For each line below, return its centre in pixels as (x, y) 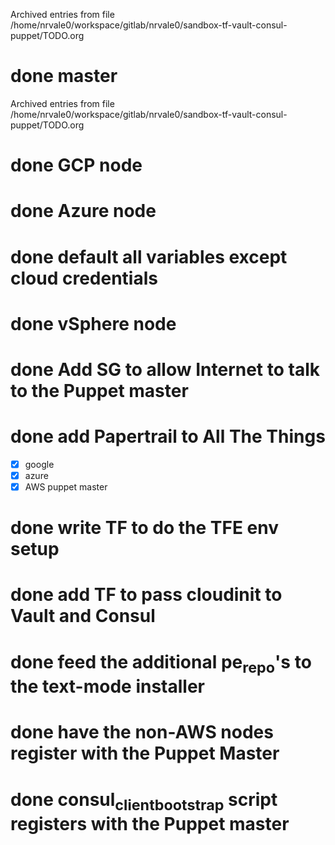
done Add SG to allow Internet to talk (165, 369)
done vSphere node (93, 323)
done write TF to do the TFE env (145, 528)
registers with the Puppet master (150, 824)
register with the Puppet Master (145, 753)
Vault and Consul (83, 616)
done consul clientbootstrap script (144, 801)
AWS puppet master (66, 486)
